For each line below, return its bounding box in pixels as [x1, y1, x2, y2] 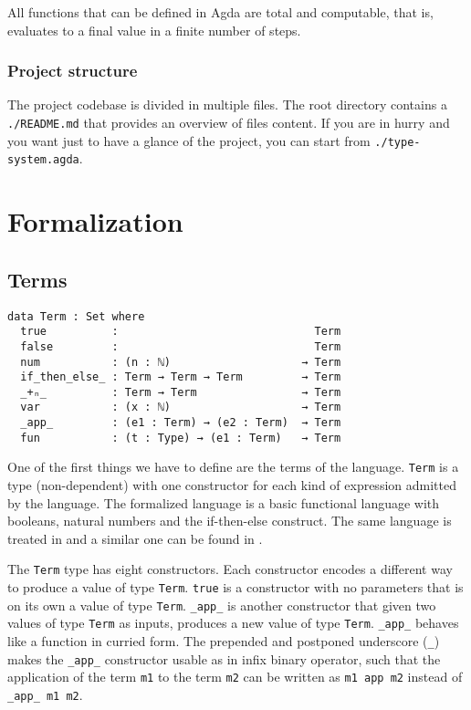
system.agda [7, 153, 79, 167]
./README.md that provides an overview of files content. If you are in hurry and [7, 113, 450, 131]
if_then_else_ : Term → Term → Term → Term [20, 371, 341, 384]
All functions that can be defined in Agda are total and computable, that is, [7, 3, 434, 21]
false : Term [20, 339, 341, 353]
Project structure [7, 59, 138, 82]
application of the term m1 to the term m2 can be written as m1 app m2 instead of [7, 667, 463, 686]
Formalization [7, 203, 183, 240]
